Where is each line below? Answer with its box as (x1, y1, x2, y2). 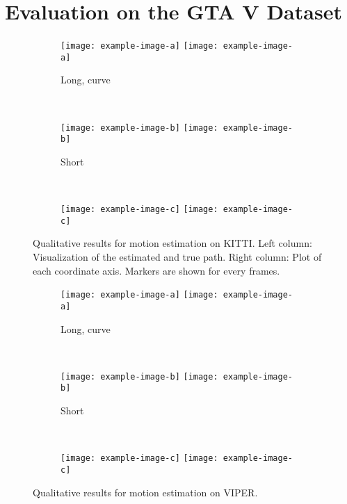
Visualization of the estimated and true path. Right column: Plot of (33, 250, 322, 264)
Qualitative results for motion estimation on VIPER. (33, 485, 258, 499)
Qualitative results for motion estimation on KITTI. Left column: (33, 236, 312, 250)
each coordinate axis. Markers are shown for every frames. (33, 263, 280, 277)
